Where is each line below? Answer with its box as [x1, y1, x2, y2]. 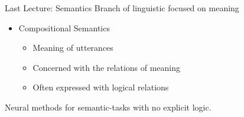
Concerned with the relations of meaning [32, 61, 181, 73]
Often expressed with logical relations [32, 81, 169, 93]
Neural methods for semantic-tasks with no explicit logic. [5, 100, 212, 113]
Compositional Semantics [18, 21, 110, 34]
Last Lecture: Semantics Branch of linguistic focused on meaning [5, 2, 239, 14]
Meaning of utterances [32, 41, 113, 54]
